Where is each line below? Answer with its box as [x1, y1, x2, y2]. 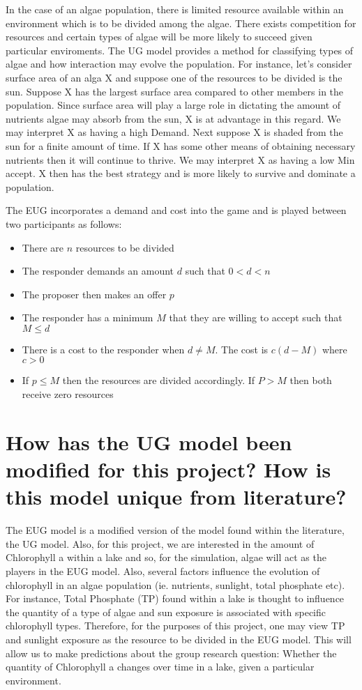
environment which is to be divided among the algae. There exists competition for [6, 15, 356, 30]
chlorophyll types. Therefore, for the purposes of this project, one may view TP [6, 618, 345, 633]
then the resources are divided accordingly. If [62, 373, 255, 388]
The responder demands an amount [22, 263, 174, 278]
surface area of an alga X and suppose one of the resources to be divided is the [6, 70, 342, 84]
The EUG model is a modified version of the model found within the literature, [6, 523, 345, 537]
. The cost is [215, 342, 269, 356]
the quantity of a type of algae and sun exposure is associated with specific [6, 604, 326, 619]
